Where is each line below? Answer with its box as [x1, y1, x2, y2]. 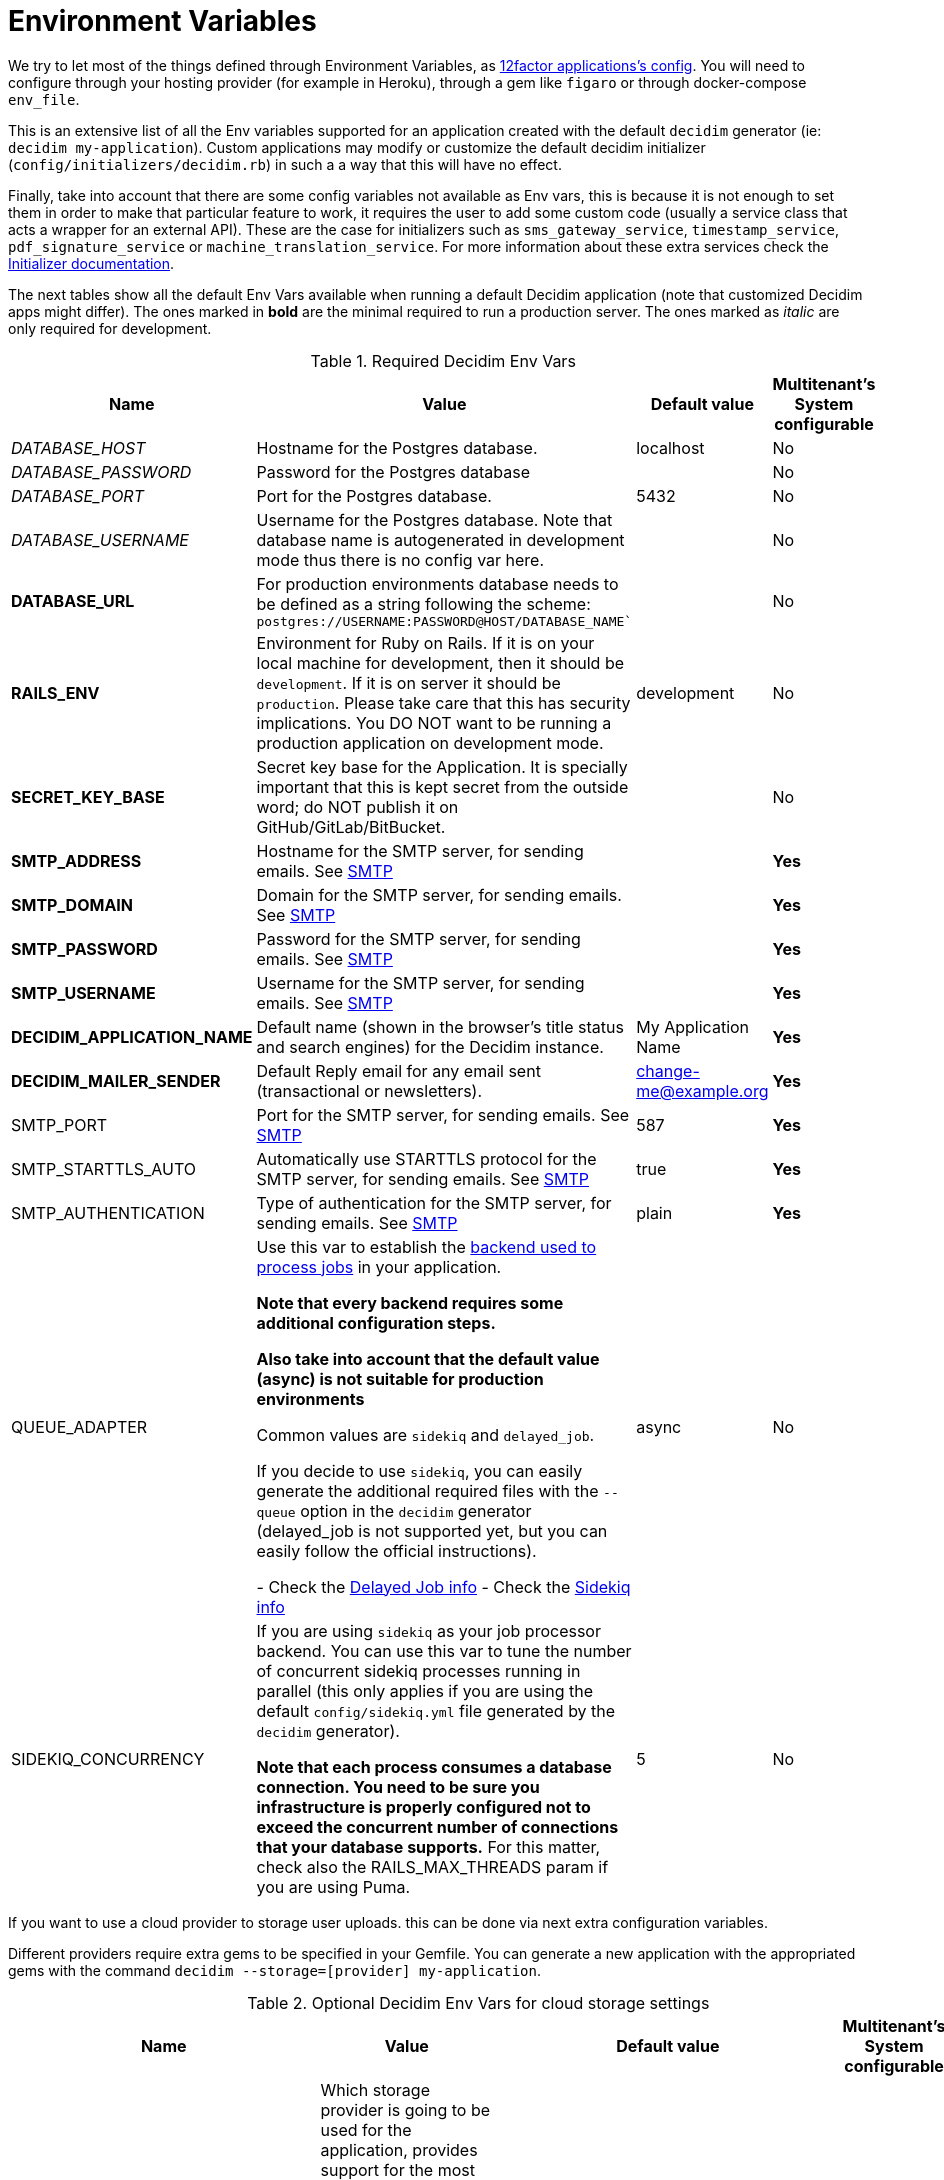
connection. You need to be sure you [256, 1776, 540, 1797]
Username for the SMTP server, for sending [256, 972, 585, 993]
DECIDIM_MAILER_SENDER [11, 1070, 221, 1091]
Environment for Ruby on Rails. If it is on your [256, 632, 595, 653]
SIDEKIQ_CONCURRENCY [11, 1748, 205, 1769]
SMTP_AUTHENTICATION [11, 1202, 205, 1223]
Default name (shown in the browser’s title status [256, 1016, 624, 1037]
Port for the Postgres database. [256, 485, 492, 506]
